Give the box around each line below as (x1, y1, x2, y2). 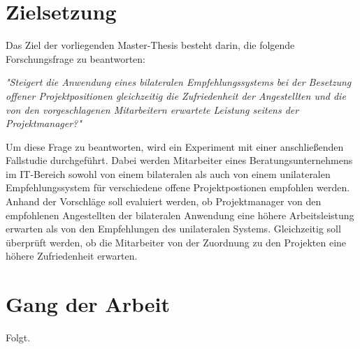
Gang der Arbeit (6, 290, 170, 318)
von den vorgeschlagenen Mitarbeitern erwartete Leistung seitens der (6, 102, 299, 117)
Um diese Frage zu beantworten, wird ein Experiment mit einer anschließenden (6, 139, 344, 154)
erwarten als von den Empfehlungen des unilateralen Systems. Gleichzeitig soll (6, 221, 341, 236)
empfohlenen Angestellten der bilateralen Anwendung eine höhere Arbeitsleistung (6, 207, 354, 222)
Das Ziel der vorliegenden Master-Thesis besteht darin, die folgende (6, 38, 295, 52)
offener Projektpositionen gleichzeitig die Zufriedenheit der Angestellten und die (6, 88, 346, 103)
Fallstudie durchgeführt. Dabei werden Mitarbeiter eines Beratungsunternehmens (6, 153, 353, 168)
